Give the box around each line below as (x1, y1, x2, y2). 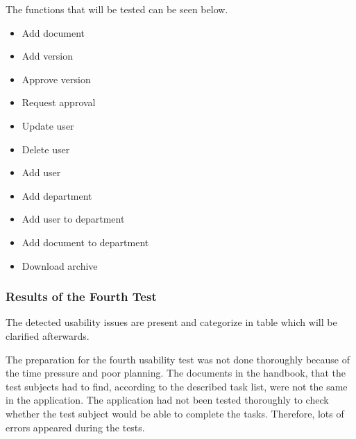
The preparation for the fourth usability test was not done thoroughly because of (6, 352, 350, 366)
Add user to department (22, 212, 125, 226)
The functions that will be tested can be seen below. (6, 2, 228, 16)
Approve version (22, 71, 91, 86)
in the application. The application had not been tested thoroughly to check (6, 393, 329, 407)
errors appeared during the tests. (6, 420, 145, 434)
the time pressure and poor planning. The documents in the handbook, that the (6, 365, 346, 380)
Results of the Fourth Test (6, 288, 157, 305)
